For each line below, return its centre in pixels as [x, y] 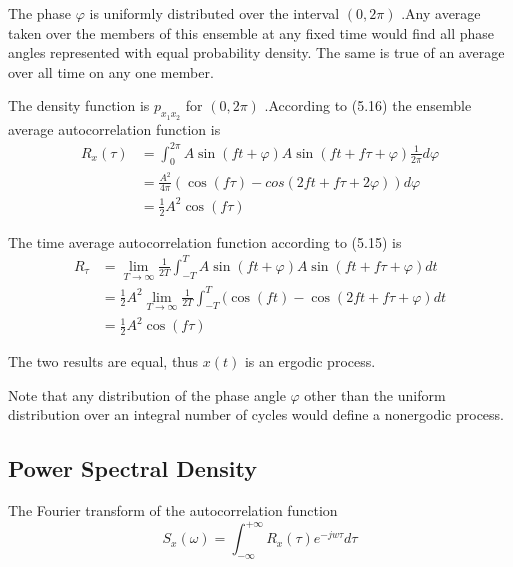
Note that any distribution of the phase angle [147, 394]
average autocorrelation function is [114, 128]
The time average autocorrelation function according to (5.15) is [205, 241]
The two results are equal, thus [103, 361]
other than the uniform [375, 394]
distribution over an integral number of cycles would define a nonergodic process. [256, 414]
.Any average [441, 13]
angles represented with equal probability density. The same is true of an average [256, 52]
